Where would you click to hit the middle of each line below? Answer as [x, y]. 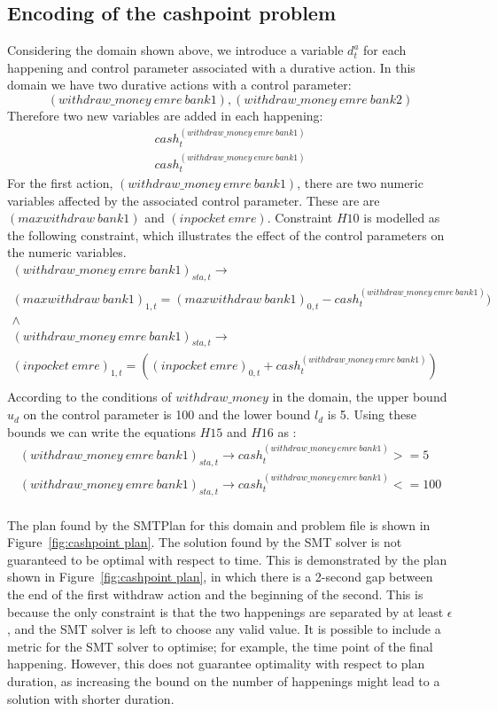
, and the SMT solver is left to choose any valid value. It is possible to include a [224, 629]
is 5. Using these [372, 414]
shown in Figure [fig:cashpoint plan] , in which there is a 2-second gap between [220, 577]
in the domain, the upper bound [360, 397]
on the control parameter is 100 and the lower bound [167, 414]
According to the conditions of [89, 397]
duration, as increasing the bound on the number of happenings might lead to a [224, 680]
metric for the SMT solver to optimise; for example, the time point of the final [220, 646]
